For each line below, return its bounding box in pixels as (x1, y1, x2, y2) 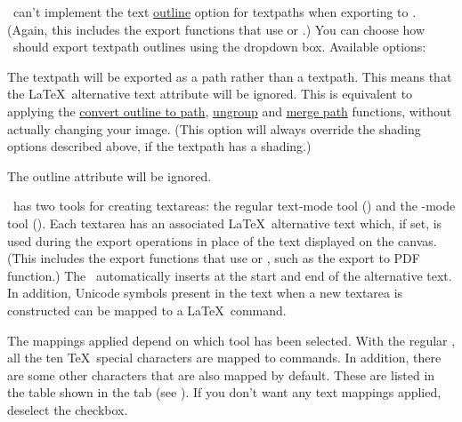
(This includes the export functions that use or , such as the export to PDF (7, 249, 420, 267)
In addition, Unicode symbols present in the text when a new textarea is (7, 283, 403, 302)
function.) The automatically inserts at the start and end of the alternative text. (7, 266, 452, 284)
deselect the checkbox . (7, 400, 128, 418)
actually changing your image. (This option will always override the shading (7, 119, 421, 138)
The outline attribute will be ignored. (7, 166, 212, 185)
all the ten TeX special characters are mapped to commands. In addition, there (7, 348, 442, 367)
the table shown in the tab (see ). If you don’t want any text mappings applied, (7, 383, 442, 402)
